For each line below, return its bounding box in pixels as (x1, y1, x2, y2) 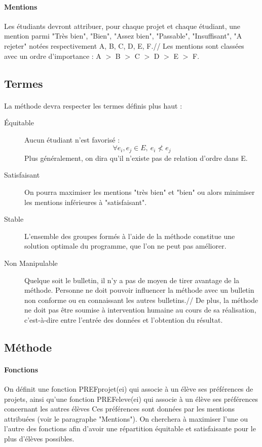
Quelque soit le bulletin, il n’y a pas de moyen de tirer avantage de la (24, 274, 240, 285)
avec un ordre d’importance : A (4, 50, 101, 61)
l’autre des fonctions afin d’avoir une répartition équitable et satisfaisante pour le (4, 423, 256, 434)
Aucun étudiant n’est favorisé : (24, 134, 120, 145)
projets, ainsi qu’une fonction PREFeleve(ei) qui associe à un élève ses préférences (4, 393, 258, 404)
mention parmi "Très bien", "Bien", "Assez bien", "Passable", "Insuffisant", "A (4, 30, 242, 41)
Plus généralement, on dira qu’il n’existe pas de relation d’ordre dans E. (24, 152, 248, 163)
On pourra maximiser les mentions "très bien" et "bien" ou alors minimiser (24, 186, 255, 197)
